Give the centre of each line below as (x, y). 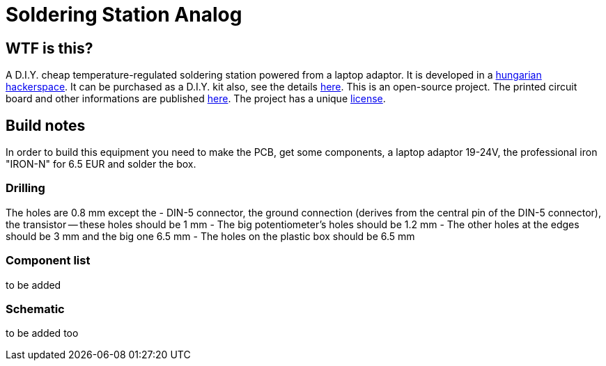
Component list (48, 261)
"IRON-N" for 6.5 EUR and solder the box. (101, 164)
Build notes (46, 125)
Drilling (25, 188)
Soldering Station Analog (124, 15)
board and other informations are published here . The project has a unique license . (196, 99)
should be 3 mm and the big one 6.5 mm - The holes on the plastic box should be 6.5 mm (210, 236)
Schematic (35, 309)
